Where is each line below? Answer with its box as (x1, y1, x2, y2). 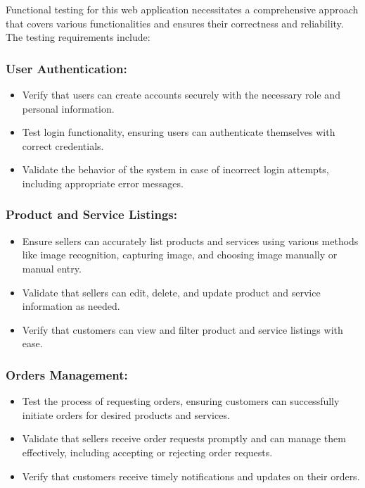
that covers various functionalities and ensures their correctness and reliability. (6, 15, 344, 30)
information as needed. (22, 299, 120, 313)
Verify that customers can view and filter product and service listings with (22, 322, 343, 337)
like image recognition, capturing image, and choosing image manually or (22, 247, 338, 262)
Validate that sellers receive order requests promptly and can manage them (22, 431, 346, 446)
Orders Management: (6, 365, 128, 383)
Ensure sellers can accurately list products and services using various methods (22, 233, 359, 248)
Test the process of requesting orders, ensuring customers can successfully (22, 394, 340, 408)
